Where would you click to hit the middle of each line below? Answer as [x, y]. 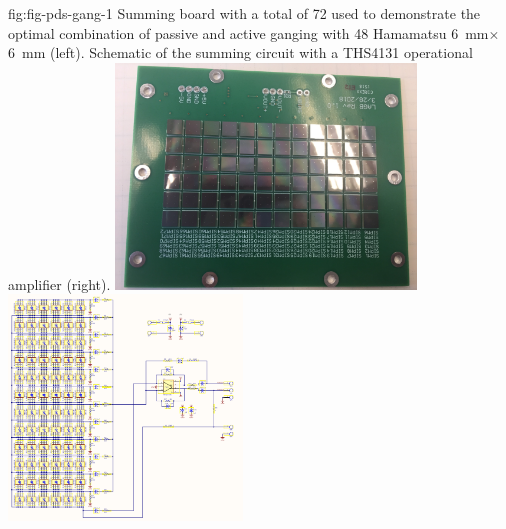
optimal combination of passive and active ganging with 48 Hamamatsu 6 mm [248, 32]
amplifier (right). [59, 283]
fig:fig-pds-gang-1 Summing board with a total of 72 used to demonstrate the [244, 13]
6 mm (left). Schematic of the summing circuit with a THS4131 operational [240, 52]
